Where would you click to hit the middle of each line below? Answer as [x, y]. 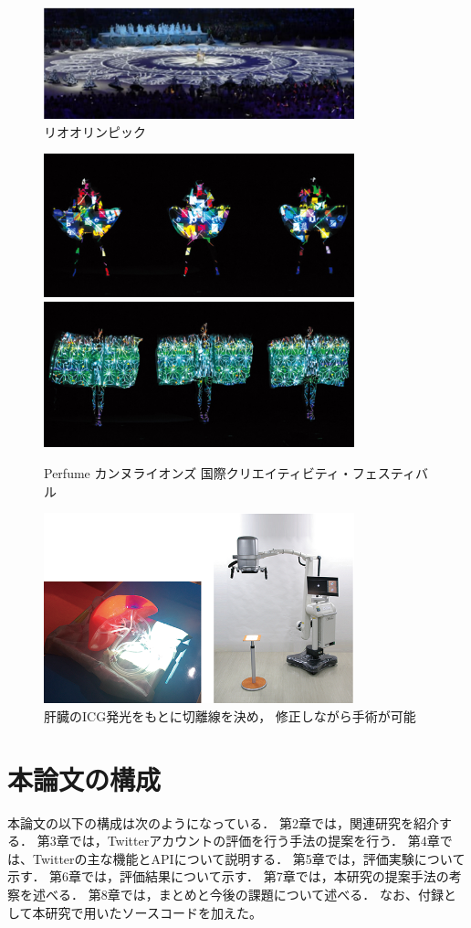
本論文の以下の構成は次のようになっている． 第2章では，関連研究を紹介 [223, 822]
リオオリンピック [95, 131]
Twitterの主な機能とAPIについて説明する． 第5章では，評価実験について [249, 858]
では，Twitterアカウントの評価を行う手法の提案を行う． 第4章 [254, 841]
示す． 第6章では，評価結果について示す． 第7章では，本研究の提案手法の [228, 876]
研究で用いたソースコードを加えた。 [153, 912]
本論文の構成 [84, 779]
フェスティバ [390, 473]
